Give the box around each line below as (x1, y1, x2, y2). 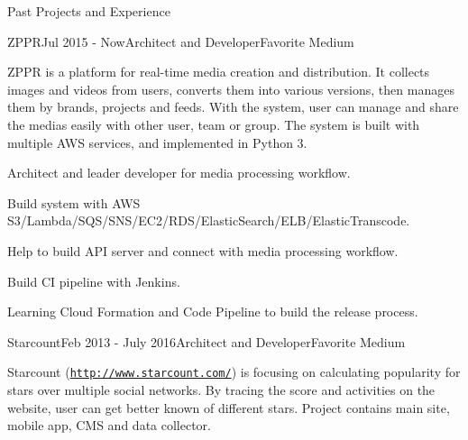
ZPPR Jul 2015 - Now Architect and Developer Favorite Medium (7, 32, 354, 50)
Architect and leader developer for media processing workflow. (7, 163, 351, 182)
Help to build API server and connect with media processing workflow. (7, 241, 399, 260)
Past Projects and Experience (7, 2, 170, 20)
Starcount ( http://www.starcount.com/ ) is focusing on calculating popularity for (7, 362, 461, 381)
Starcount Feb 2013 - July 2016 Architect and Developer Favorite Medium (7, 332, 406, 351)
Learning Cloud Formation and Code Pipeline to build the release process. (7, 302, 418, 321)
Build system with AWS (7, 193, 141, 212)
